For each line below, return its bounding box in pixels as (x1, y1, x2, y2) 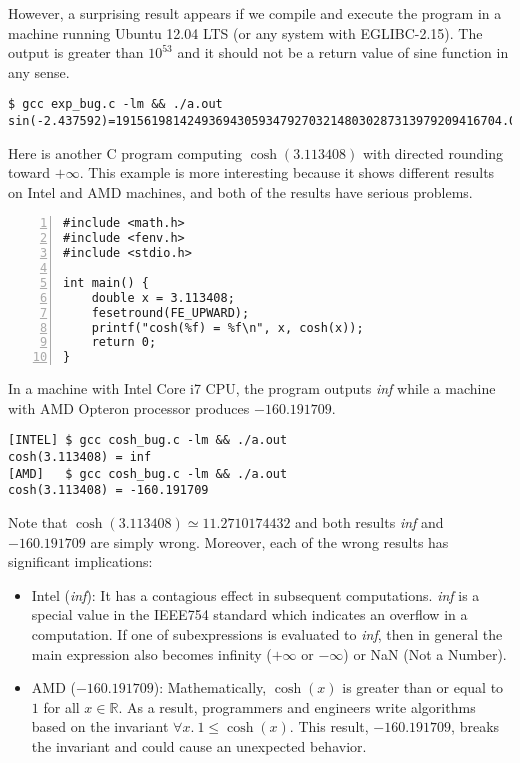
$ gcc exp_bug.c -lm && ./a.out (8, 97, 223, 112)
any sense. (8, 61, 70, 82)
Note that (8, 512, 68, 533)
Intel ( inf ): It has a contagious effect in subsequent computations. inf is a (31, 584, 480, 605)
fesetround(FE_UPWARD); (91, 305, 250, 320)
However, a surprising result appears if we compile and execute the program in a (8, 3, 502, 23)
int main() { (63, 275, 149, 290)
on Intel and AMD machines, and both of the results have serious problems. (8, 181, 473, 202)
